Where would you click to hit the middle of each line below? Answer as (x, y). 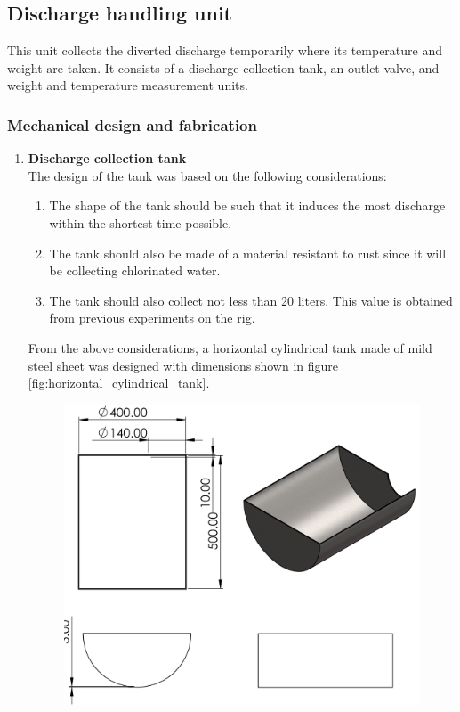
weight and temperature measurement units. (128, 85)
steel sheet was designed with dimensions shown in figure (183, 365)
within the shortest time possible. (141, 222)
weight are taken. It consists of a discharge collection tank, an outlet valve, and (223, 67)
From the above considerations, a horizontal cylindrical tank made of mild (230, 347)
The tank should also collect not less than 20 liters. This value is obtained (251, 300)
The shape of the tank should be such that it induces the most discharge (247, 205)
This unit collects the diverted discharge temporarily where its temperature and (225, 50)
